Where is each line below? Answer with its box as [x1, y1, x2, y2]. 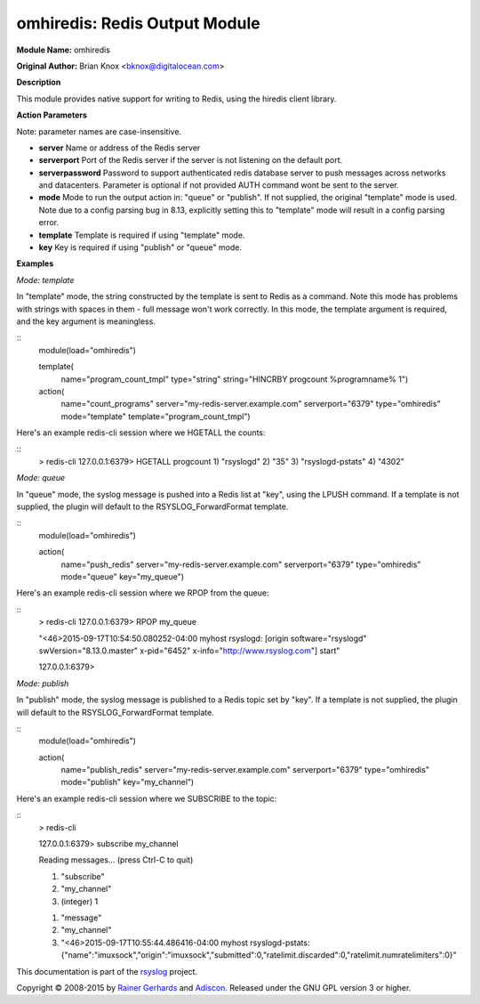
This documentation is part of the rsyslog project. [16, 966, 198, 976]
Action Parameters [16, 109, 88, 120]
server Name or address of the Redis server [38, 142, 201, 153]
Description [16, 77, 61, 88]
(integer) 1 [60, 895, 99, 907]
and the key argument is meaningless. [16, 316, 156, 327]
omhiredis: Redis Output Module [16, 13, 261, 33]
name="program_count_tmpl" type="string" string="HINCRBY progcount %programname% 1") [60, 374, 409, 385]
